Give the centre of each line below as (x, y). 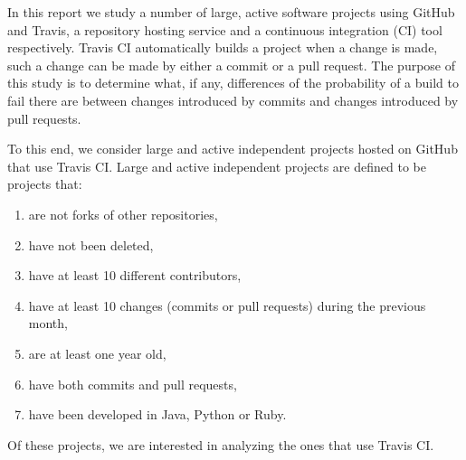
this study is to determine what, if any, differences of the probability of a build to (233, 83)
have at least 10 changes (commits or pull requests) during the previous (227, 305)
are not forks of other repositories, (123, 214)
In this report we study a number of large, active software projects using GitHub (231, 12)
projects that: (45, 184)
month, (48, 323)
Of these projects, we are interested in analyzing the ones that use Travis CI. (221, 444)
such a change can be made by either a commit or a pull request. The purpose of (232, 65)
